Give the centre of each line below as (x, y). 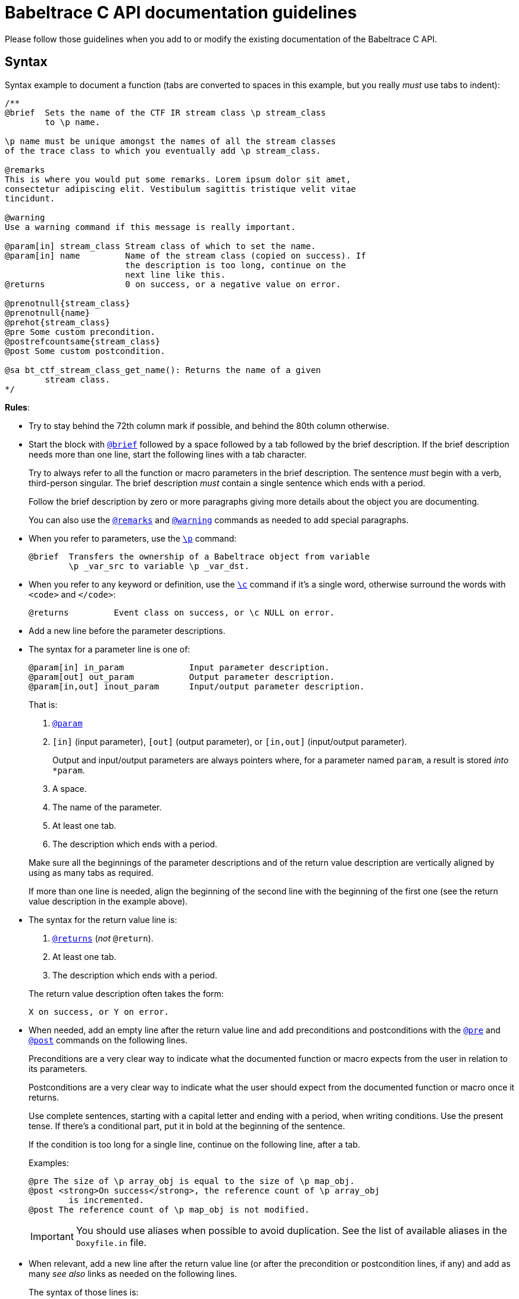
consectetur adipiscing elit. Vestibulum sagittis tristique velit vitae (181, 189)
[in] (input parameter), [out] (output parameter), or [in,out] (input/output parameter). (230, 741)
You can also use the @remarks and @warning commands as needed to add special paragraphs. (219, 520)
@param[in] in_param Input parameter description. (179, 667)
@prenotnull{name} (48, 313)
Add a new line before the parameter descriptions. (127, 630)
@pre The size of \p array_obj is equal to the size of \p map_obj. (192, 1181)
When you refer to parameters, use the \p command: (133, 538)
